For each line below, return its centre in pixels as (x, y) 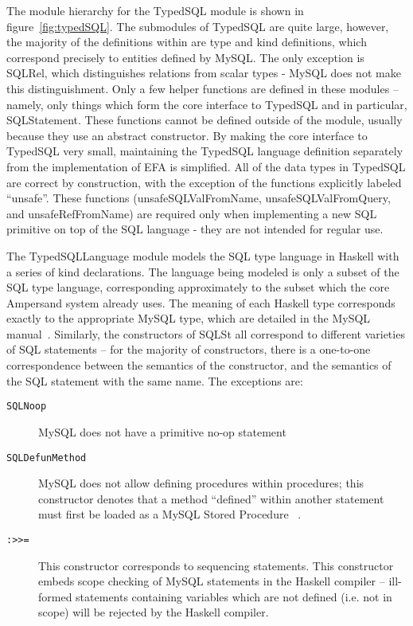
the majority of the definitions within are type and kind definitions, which (187, 42)
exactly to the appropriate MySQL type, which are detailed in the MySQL (189, 318)
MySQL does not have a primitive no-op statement (162, 431)
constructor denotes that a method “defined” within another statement (211, 498)
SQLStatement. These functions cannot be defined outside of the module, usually (205, 120)
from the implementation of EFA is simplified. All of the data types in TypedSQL (206, 166)
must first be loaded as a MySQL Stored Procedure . (170, 514)
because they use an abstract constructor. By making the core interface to (187, 135)
